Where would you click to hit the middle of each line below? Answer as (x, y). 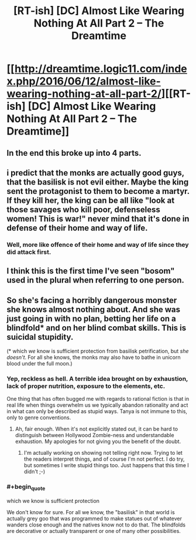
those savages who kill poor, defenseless (83, 209)
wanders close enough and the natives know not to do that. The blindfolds (96, 525)
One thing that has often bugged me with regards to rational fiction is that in (98, 399)
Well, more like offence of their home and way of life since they (98, 244)
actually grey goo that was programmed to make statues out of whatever (94, 518)
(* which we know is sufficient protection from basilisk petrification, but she (98, 351)
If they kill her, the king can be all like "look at (91, 200)
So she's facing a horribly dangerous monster (92, 300)
